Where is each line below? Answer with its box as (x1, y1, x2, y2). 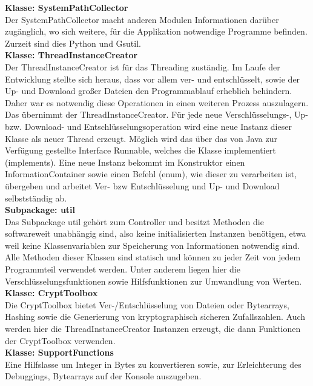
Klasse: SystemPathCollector (5, 1, 128, 13)
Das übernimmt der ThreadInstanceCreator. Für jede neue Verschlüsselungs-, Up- (5, 108, 308, 121)
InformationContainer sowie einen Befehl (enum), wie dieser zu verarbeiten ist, (5, 168, 297, 180)
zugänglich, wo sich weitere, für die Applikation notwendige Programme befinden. (5, 25, 308, 38)
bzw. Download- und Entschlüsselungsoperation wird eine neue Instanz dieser (5, 120, 292, 132)
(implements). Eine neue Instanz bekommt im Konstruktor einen (5, 155, 245, 168)
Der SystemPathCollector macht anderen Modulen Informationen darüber (5, 13, 279, 25)
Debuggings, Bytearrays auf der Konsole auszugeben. (5, 370, 202, 382)
